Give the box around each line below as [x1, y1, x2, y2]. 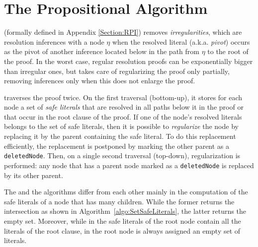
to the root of [207, 46, 249, 57]
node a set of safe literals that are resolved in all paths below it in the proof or [4, 102, 244, 112]
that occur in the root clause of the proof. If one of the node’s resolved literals [4, 111, 242, 122]
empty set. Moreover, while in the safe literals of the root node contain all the [4, 215, 241, 226]
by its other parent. [4, 170, 63, 180]
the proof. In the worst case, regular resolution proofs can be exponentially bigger [4, 56, 253, 66]
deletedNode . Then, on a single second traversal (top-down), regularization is [4, 150, 241, 161]
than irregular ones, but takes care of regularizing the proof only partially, [4, 65, 230, 76]
